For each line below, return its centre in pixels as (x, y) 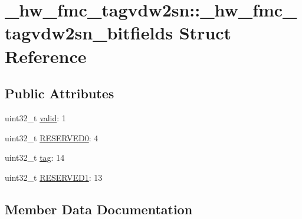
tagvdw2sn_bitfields (89, 33)
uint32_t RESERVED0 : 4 (52, 137)
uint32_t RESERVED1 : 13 (54, 177)
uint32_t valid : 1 (35, 117)
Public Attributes (60, 93)
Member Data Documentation (99, 209)
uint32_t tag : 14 (35, 157)
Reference (46, 56)
